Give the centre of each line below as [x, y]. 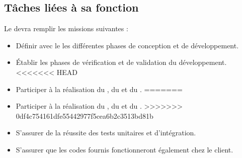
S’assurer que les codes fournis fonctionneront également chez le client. [125, 149]
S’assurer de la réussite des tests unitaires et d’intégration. [106, 133]
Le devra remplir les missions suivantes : [66, 28]
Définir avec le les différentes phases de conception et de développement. [127, 45]
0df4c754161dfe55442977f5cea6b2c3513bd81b [85, 115]
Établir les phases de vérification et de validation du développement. [121, 62]
